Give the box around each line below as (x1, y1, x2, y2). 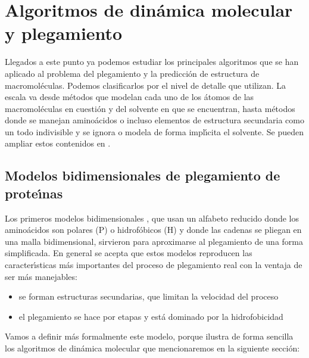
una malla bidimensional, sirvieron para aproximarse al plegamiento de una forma (5, 235, 304, 247)
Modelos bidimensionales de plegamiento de (5, 166, 280, 185)
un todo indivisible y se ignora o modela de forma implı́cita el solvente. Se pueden (5, 125, 304, 138)
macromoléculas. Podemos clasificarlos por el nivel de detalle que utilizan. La (5, 79, 286, 91)
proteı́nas (5, 183, 63, 202)
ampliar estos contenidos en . (5, 137, 111, 150)
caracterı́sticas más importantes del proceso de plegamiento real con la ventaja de (5, 259, 302, 271)
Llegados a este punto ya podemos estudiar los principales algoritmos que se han (5, 55, 299, 68)
